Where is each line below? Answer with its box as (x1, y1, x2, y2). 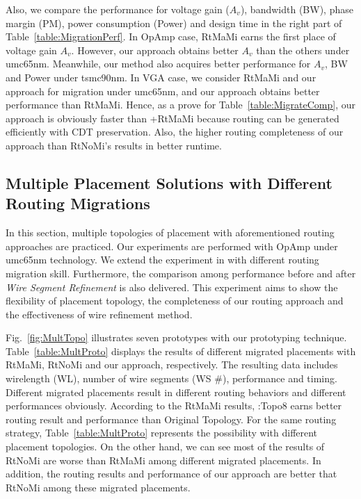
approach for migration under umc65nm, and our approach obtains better (6, 83, 320, 98)
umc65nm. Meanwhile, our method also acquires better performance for (6, 56, 311, 71)
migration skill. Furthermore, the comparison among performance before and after (6, 265, 356, 280)
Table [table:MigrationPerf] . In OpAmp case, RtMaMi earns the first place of (6, 29, 336, 44)
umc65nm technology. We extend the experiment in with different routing (6, 252, 319, 267)
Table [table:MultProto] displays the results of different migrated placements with (6, 343, 356, 358)
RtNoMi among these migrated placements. (6, 480, 191, 494)
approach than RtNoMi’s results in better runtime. (6, 138, 222, 152)
